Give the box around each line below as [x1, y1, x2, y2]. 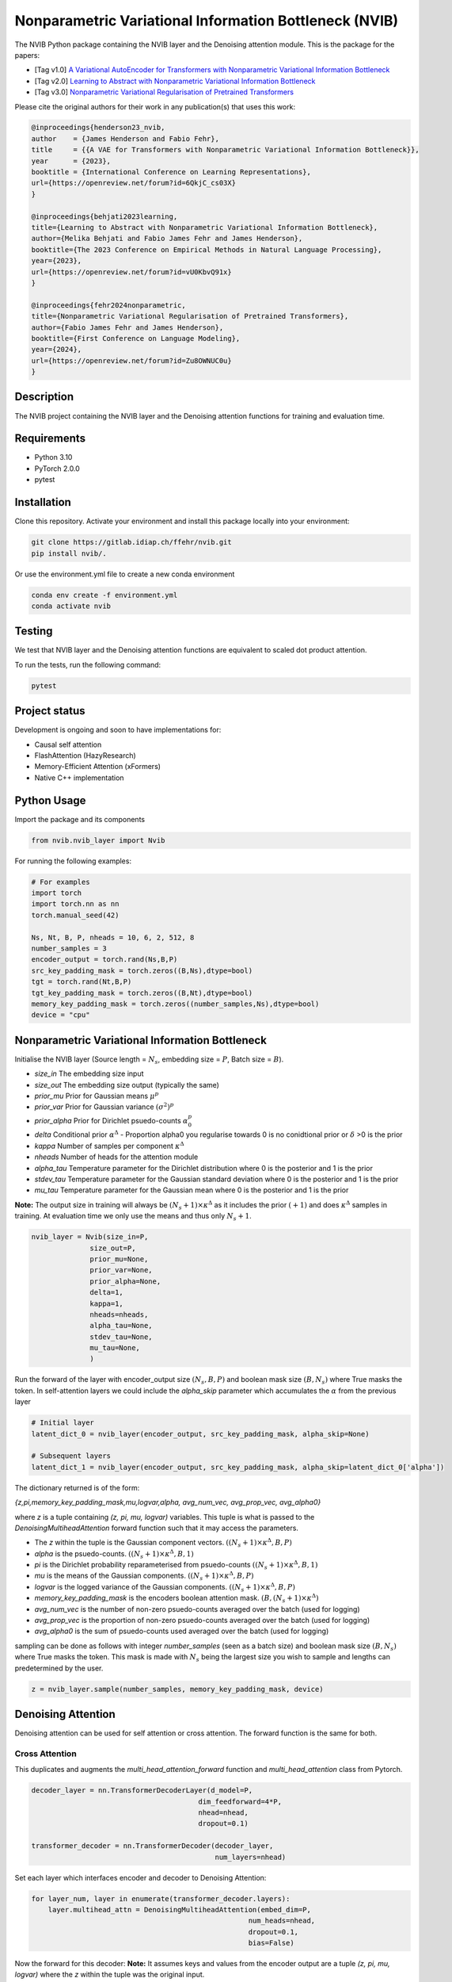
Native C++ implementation [34, 773, 124, 782]
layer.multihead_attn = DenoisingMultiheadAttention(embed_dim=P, [47, 1905, 312, 1914]
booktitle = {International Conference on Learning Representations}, [31, 167, 312, 177]
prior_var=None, [89, 1265, 154, 1275]
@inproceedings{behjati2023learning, [31, 212, 178, 221]
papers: [14, 50, 40, 59]
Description [14, 390, 74, 404]
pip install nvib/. [31, 549, 107, 558]
